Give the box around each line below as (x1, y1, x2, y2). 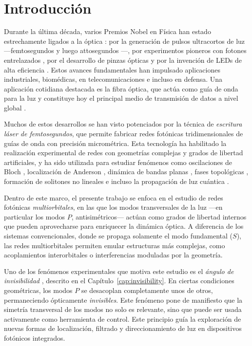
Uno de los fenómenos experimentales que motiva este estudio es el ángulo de (4, 266, 234, 276)
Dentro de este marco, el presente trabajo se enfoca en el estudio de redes (4, 192, 223, 202)
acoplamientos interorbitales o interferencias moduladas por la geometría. (4, 250, 223, 260)
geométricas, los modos (4, 285, 73, 295)
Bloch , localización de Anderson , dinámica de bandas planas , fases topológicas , (4, 166, 249, 177)
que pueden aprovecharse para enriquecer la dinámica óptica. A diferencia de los (4, 221, 244, 231)
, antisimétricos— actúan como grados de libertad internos (71, 211, 247, 221)
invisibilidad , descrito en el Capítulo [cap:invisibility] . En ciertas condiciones (4, 275, 234, 286)
